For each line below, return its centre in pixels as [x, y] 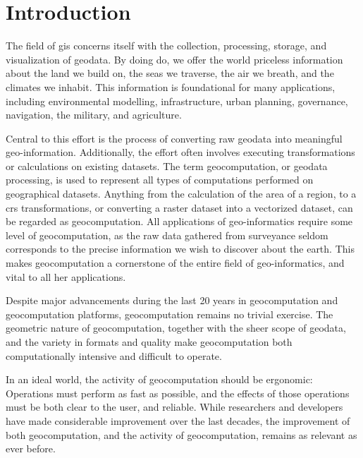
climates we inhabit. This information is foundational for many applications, [171, 86]
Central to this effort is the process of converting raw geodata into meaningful [174, 138]
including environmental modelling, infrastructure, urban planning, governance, [177, 101]
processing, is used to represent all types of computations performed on [160, 180]
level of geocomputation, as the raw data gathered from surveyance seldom [167, 235]
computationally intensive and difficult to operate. [114, 355]
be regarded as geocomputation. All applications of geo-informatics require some [179, 221]
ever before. [31, 448]
